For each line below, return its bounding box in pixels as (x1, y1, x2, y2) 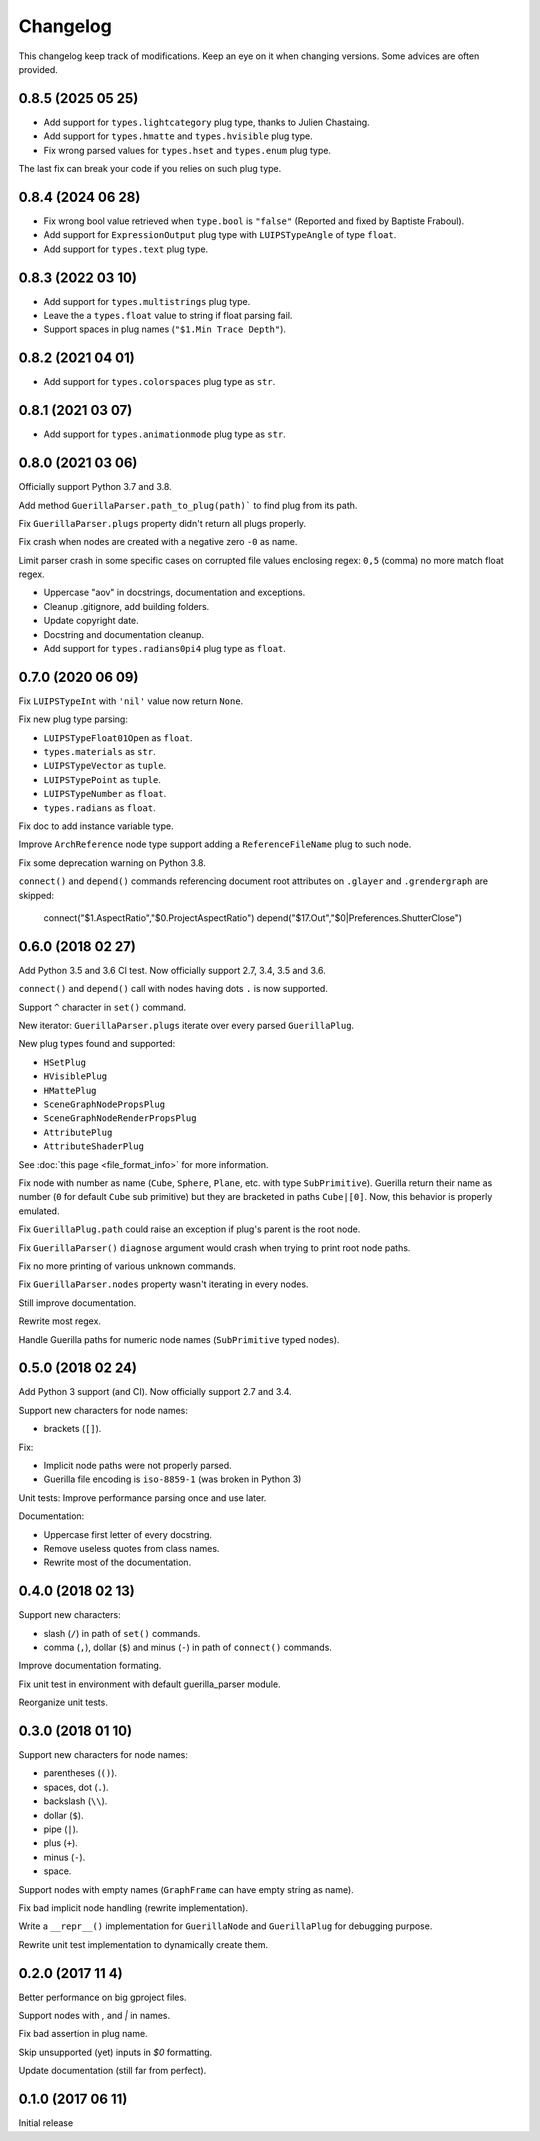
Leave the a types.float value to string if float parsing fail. (43, 310, 293, 321)
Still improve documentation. (18, 1296, 137, 1309)
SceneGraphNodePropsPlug (43, 1099, 165, 1110)
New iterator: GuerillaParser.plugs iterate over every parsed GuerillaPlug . (18, 1020, 355, 1032)
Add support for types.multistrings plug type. (43, 295, 251, 307)
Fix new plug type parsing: (18, 713, 129, 725)
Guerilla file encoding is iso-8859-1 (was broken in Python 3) (43, 1473, 302, 1485)
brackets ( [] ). (43, 1423, 102, 1435)
